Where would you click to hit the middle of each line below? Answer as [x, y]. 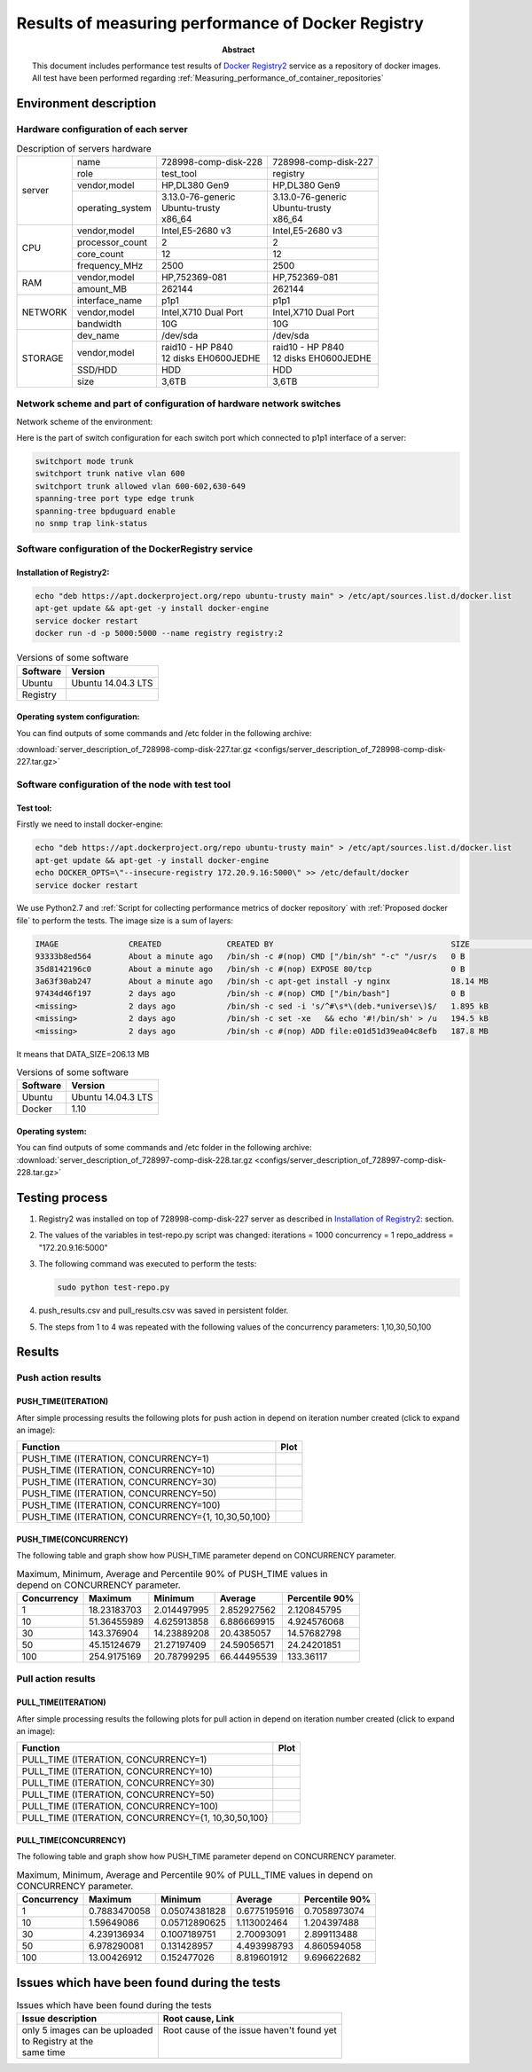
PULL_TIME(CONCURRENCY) [71, 1840]
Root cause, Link [199, 2019]
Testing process [62, 1197]
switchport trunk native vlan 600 [110, 474]
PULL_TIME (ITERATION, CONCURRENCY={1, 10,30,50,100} [145, 1818]
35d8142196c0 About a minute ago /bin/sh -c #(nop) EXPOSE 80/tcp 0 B [250, 969]
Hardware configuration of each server [102, 129]
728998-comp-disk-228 [212, 161]
